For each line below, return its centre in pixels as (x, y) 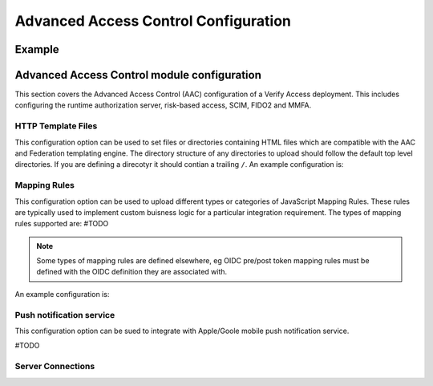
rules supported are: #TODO (62, 224)
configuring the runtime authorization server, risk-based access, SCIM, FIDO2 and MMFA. (163, 105)
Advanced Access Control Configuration (153, 21)
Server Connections (55, 367)
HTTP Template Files (56, 126)
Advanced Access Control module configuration (138, 75)
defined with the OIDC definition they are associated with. (132, 272)
